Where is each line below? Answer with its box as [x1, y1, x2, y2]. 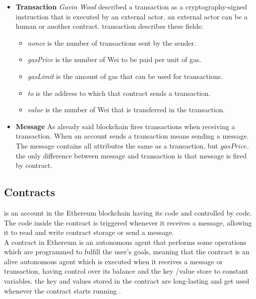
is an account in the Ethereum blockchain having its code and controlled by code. [4, 207, 252, 218]
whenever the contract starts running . [4, 285, 121, 296]
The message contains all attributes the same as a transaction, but [15, 140, 218, 150]
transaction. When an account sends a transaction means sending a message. [15, 131, 249, 141]
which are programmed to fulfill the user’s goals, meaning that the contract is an [4, 246, 250, 257]
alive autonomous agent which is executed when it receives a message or [4, 256, 223, 266]
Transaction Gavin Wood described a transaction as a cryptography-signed [15, 1, 247, 11]
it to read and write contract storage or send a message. [4, 227, 174, 237]
